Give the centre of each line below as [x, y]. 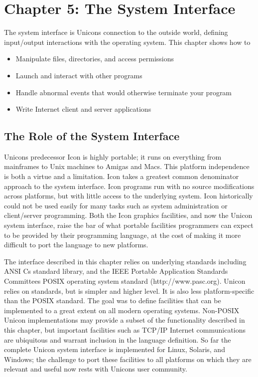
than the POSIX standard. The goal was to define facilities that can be [113, 300]
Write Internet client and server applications [83, 109]
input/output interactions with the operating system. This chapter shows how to [127, 42]
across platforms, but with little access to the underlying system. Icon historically [129, 196]
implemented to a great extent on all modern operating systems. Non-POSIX [122, 310]
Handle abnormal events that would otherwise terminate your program [124, 92]
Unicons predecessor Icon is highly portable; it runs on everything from [113, 156]
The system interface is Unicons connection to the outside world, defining [116, 32]
